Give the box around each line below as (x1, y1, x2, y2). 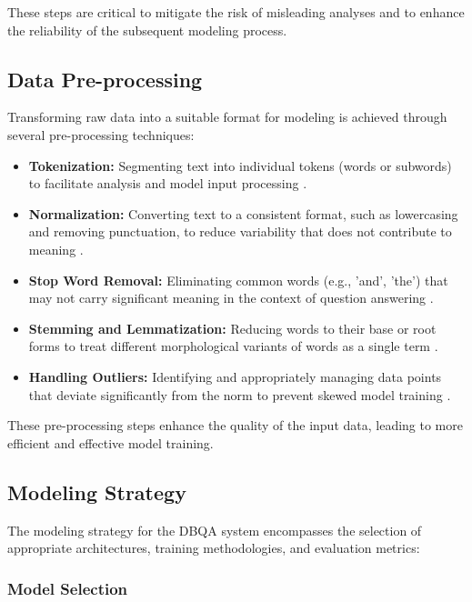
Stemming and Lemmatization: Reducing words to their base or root (28, 318, 437, 337)
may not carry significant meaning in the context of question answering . (28, 288, 434, 307)
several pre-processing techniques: (7, 125, 195, 144)
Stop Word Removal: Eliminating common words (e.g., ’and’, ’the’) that (28, 270, 448, 289)
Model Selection (7, 577, 128, 599)
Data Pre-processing (7, 65, 203, 93)
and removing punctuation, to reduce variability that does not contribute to (28, 222, 452, 241)
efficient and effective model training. (7, 433, 214, 452)
